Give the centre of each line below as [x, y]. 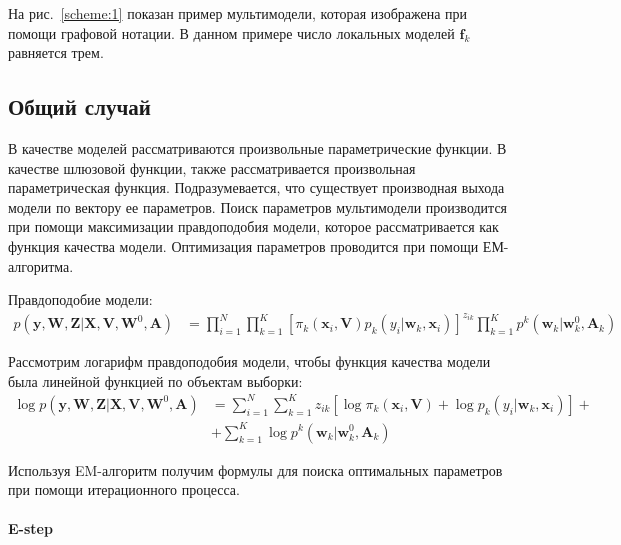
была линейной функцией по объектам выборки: [155, 380]
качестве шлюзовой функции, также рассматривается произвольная [212, 167]
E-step [30, 528]
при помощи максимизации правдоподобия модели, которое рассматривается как [253, 226]
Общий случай [79, 106]
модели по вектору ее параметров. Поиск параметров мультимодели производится [258, 206]
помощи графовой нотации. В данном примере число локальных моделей [231, 32]
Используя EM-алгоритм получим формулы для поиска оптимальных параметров [255, 469]
